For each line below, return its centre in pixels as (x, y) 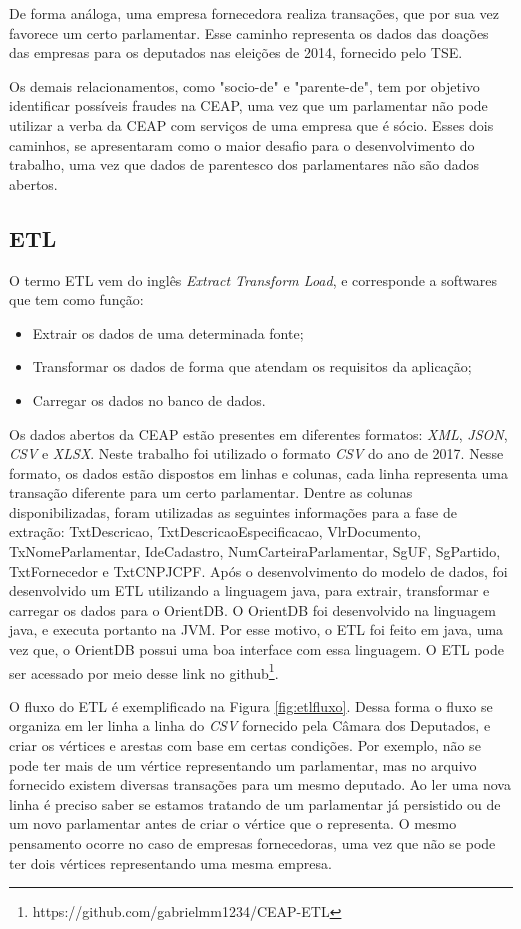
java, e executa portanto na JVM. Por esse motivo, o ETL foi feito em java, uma (256, 629)
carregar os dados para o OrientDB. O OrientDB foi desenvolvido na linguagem (252, 609)
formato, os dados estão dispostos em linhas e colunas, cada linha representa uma (258, 472)
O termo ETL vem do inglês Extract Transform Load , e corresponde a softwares (253, 279)
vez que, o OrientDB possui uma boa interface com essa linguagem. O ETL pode (257, 649)
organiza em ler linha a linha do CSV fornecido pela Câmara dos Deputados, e (250, 725)
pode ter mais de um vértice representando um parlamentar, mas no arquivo (243, 764)
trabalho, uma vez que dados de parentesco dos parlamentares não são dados (244, 164)
